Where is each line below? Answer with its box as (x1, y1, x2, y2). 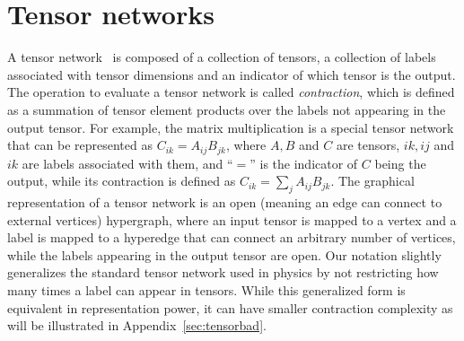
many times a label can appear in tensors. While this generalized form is (7, 280, 406, 299)
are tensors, (336, 136, 400, 154)
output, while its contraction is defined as (7, 171, 236, 190)
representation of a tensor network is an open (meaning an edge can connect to (7, 192, 442, 211)
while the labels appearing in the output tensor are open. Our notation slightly (7, 245, 442, 264)
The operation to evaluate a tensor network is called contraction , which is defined (7, 83, 455, 101)
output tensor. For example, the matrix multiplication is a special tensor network (7, 118, 454, 136)
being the (374, 153, 426, 172)
